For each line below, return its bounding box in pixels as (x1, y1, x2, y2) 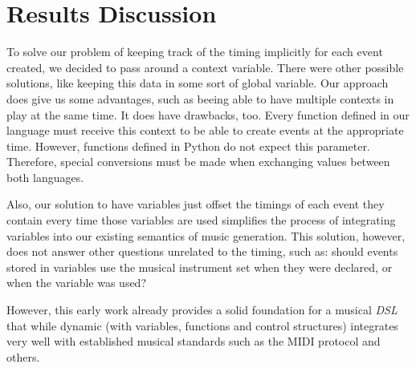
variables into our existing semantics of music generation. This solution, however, (6, 227, 406, 244)
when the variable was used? (6, 274, 147, 291)
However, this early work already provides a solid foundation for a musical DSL (6, 301, 398, 318)
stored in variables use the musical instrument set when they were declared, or (6, 258, 393, 275)
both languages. (6, 168, 84, 185)
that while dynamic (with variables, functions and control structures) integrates (6, 317, 398, 334)
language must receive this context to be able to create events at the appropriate (6, 122, 404, 139)
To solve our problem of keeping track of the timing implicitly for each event (6, 43, 383, 60)
